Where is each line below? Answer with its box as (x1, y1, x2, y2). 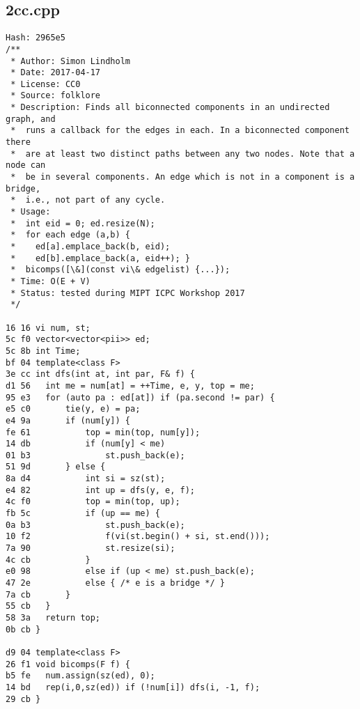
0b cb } (6, 624, 41, 634)
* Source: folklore (10, 91, 101, 101)
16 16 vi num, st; (6, 322, 91, 333)
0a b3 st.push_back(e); (6, 520, 185, 530)
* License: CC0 (10, 79, 81, 89)
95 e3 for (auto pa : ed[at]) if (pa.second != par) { (6, 392, 275, 403)
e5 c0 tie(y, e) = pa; (6, 404, 141, 414)
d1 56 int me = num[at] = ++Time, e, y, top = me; (6, 380, 255, 391)
